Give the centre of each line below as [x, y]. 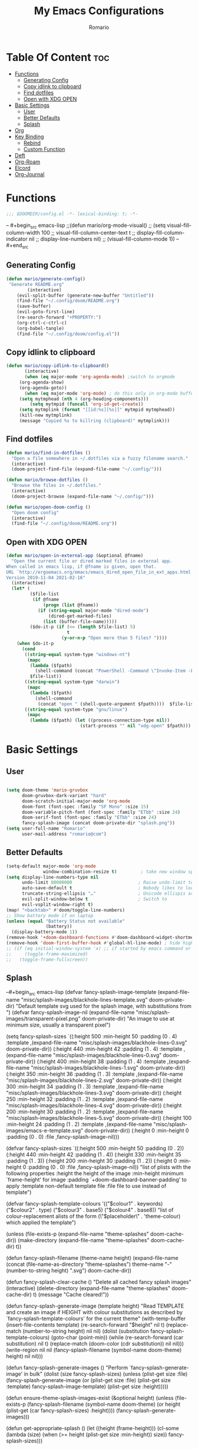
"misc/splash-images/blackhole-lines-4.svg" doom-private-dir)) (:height [94, 1106]
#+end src [17, 246]
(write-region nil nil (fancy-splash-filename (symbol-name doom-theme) [94, 1350]
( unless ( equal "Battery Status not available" [66, 921]
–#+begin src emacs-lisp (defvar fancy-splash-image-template [81, 993]
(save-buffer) [34, 306]
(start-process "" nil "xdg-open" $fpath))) [136, 726]
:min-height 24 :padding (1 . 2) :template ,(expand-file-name [79, 1125]
